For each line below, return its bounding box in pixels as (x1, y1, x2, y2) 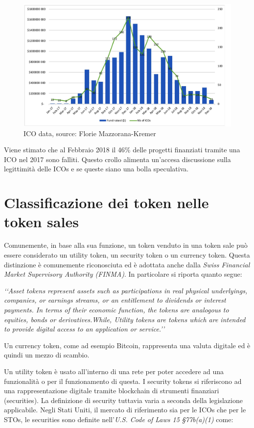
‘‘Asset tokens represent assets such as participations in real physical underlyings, (4, 285, 248, 295)
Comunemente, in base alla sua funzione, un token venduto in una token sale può (4, 240, 248, 250)
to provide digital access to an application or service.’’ (4, 324, 164, 334)
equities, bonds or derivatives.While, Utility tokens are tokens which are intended (4, 314, 246, 324)
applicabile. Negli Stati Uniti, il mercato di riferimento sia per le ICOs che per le (4, 404, 246, 415)
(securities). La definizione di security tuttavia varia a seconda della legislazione (4, 395, 243, 405)
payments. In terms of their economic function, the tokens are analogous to (4, 304, 229, 314)
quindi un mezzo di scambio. (4, 350, 90, 360)
